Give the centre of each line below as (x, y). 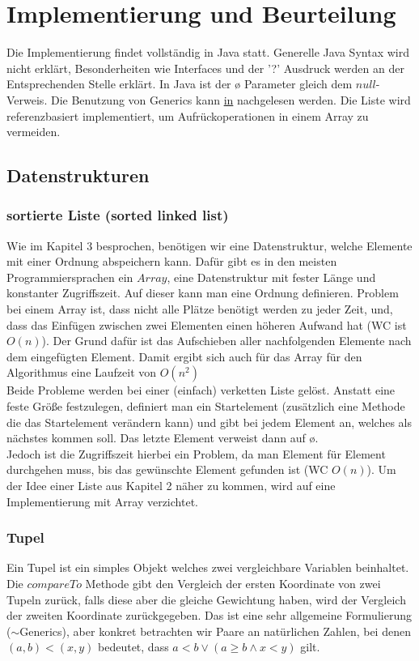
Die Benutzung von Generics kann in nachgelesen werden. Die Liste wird (231, 99)
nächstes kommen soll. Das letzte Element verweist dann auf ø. (163, 438)
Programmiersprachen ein (70, 277)
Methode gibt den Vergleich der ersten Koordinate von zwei (233, 583)
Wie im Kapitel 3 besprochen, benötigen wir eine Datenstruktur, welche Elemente (209, 245)
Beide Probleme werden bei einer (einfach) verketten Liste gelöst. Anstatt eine (201, 390)
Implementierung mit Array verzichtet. (102, 501)
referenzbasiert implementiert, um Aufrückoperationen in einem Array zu (188, 115)
